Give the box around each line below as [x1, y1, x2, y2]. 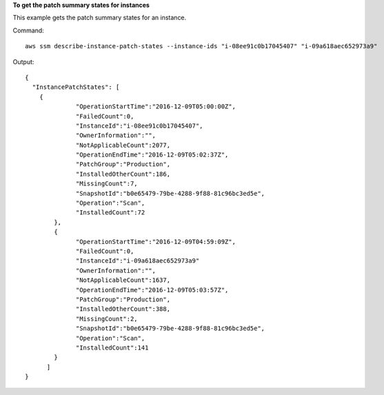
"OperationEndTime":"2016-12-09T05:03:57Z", [76, 286, 229, 294]
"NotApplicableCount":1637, [76, 276, 171, 284]
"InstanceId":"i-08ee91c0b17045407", [76, 121, 203, 130]
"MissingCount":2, [76, 314, 138, 323]
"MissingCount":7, [76, 180, 138, 188]
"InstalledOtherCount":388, [76, 305, 171, 313]
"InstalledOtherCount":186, [76, 170, 171, 178]
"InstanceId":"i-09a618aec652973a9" [76, 257, 200, 265]
